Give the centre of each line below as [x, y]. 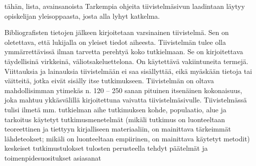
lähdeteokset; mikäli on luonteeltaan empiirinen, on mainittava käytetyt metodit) [127, 138]
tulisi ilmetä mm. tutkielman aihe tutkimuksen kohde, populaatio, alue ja [115, 109]
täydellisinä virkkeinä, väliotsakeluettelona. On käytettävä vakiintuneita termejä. [127, 61]
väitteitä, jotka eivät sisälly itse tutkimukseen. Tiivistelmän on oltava [109, 81]
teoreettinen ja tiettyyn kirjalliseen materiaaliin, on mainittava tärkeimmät [118, 129]
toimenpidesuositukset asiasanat [53, 157]
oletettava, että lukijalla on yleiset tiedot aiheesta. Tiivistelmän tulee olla [115, 42]
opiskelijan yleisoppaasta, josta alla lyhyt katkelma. [82, 16]
